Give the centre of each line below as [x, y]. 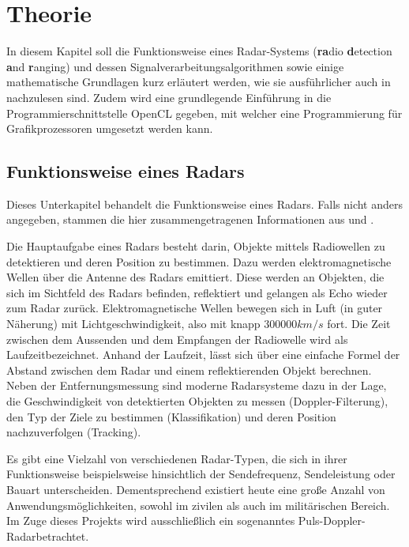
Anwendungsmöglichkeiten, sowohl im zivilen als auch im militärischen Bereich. [198, 505]
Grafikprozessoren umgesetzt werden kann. [110, 128]
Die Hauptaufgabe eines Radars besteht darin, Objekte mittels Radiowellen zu [196, 246]
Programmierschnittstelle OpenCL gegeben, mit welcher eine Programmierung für [204, 113]
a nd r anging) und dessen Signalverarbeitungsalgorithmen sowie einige [175, 66]
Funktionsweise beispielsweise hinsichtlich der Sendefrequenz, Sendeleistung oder [201, 474]
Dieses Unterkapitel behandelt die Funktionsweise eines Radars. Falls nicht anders [205, 204]
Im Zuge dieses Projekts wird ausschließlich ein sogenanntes [151, 521]
